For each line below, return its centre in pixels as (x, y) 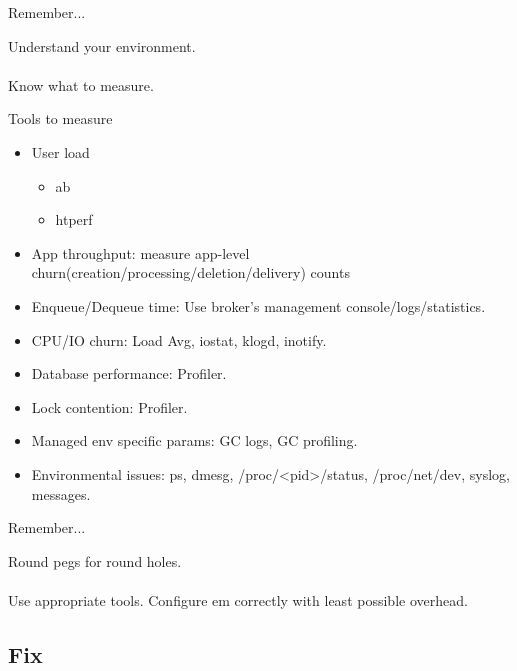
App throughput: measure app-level (140, 252)
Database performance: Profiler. (129, 373)
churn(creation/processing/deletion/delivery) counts (190, 272)
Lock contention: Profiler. (109, 406)
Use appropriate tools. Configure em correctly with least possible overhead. (238, 599)
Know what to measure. (81, 84)
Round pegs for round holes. (95, 560)
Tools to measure (60, 118)
